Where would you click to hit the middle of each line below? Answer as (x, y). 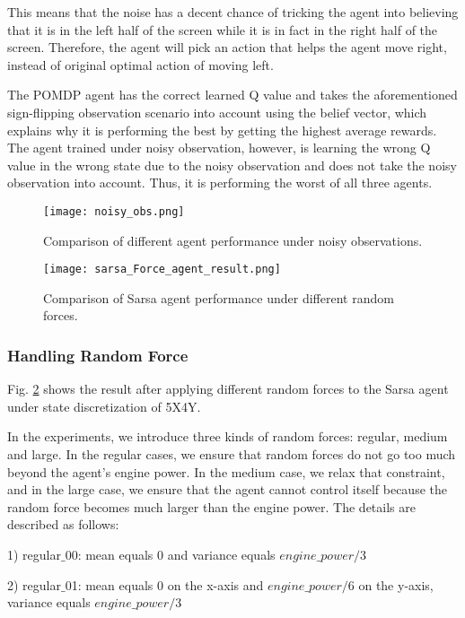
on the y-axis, (396, 584)
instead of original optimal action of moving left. (140, 64)
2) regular (34, 584)
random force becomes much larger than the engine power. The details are (211, 506)
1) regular (34, 554)
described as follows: (63, 524)
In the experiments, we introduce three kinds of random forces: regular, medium (228, 436)
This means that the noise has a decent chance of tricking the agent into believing (233, 12)
